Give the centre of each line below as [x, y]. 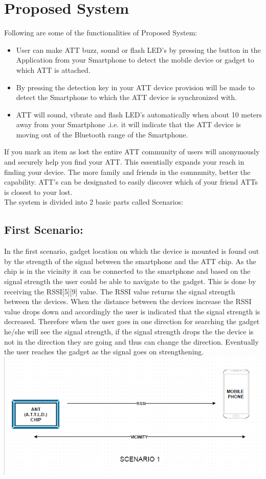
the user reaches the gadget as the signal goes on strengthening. [104, 352]
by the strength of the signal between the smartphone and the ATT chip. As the [130, 261]
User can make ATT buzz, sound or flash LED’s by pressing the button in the [138, 49]
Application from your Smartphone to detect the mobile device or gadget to [135, 60]
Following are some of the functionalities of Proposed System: [101, 33]
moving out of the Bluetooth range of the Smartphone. [102, 134]
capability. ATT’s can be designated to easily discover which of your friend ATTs [131, 182]
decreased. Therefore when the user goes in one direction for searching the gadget [132, 321]
